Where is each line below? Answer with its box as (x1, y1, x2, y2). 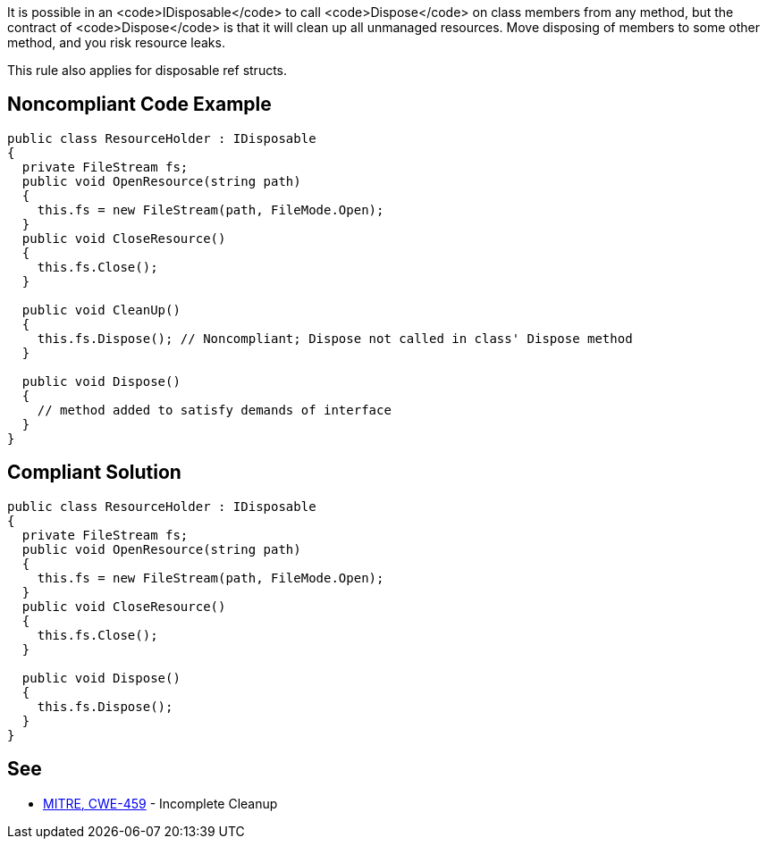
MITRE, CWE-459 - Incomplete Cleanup (43, 795, 278, 811)
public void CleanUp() (21, 302, 181, 317)
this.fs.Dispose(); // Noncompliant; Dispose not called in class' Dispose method (37, 331, 633, 346)
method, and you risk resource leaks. (7, 35, 225, 50)
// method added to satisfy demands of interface (37, 402, 392, 417)
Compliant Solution (7, 461, 181, 484)
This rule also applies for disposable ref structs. (7, 63, 288, 78)
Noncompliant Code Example (7, 93, 272, 116)
